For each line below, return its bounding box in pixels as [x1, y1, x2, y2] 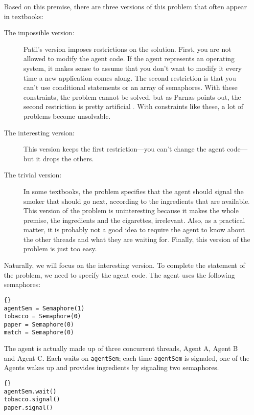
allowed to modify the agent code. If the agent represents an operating [23, 53, 235, 64]
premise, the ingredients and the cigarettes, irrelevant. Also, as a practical [23, 215, 245, 225]
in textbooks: [4, 11, 44, 21]
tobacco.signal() [4, 396, 60, 403]
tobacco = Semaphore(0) [4, 313, 81, 320]
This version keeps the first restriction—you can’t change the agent [23, 144, 225, 154]
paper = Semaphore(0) [4, 321, 74, 328]
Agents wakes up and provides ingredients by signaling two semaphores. [4, 362, 219, 372]
